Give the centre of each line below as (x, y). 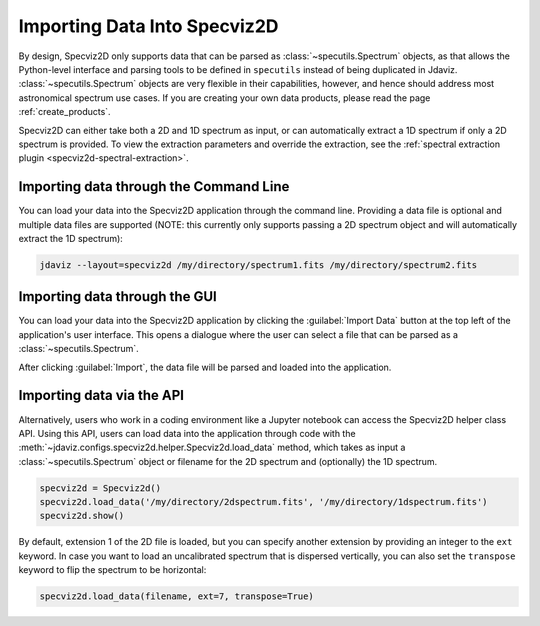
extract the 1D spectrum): (71, 238)
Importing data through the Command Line (154, 186)
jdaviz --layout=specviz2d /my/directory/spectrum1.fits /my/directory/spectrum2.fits (258, 264)
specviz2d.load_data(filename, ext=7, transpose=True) (176, 596)
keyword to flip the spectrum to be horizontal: (112, 570)
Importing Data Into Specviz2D (148, 26)
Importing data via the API (101, 395)
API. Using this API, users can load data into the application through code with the (187, 433)
